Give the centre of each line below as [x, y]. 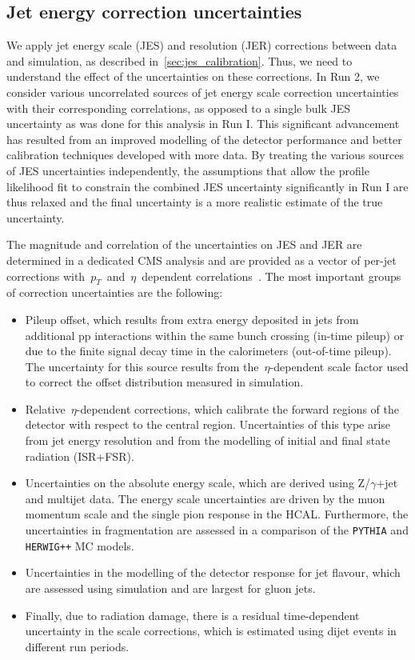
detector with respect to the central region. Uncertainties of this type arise [208, 424]
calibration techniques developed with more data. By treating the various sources [205, 155]
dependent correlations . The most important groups [271, 276]
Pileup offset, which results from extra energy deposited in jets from [192, 319]
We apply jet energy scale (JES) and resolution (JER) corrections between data [202, 45]
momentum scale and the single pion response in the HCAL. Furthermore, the [217, 514]
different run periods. [77, 646]
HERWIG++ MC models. [80, 545]
